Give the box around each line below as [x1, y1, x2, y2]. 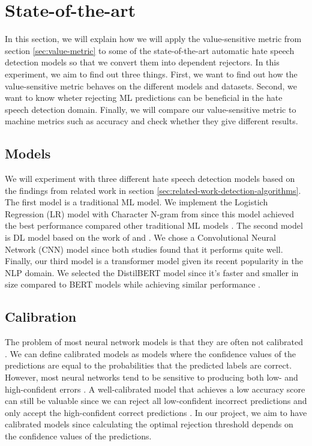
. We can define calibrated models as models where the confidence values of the [5, 347, 296, 360]
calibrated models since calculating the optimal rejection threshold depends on [5, 418, 293, 430]
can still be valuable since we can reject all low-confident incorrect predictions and [5, 394, 307, 407]
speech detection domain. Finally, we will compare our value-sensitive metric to [5, 103, 296, 115]
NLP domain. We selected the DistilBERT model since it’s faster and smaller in [5, 266, 299, 279]
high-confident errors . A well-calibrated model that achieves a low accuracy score [5, 382, 305, 395]
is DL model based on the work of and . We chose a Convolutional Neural [5, 231, 276, 244]
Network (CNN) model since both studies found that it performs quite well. [5, 243, 283, 255]
